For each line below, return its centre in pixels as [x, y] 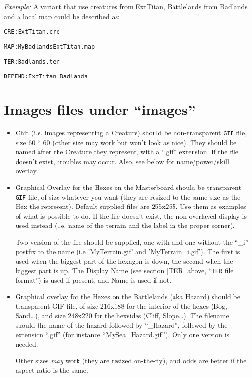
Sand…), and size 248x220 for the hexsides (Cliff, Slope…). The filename [122, 315]
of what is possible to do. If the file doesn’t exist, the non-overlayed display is [131, 216]
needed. [27, 344]
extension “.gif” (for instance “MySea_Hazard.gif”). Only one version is [122, 334]
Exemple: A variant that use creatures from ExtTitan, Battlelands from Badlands [126, 6]
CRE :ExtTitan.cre [32, 32]
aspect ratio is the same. [52, 370]
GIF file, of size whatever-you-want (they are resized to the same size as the [128, 197]
